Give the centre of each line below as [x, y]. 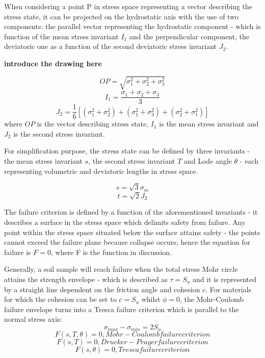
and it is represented [224, 279]
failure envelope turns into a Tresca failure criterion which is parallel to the [122, 309]
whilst [151, 299]
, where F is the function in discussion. [111, 252]
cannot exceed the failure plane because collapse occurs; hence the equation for [127, 242]
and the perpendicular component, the [189, 36]
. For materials [229, 289]
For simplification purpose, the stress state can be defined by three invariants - [127, 151]
